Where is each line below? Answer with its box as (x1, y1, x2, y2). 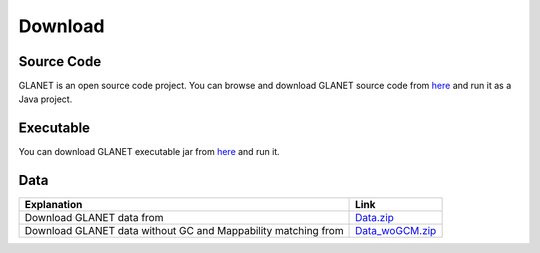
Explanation (24, 198, 83, 212)
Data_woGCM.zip (355, 224, 437, 238)
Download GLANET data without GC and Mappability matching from (24, 224, 344, 238)
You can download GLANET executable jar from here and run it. (18, 146, 280, 158)
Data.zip (355, 211, 395, 225)
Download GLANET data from (24, 211, 164, 225)
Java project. (18, 93, 73, 105)
